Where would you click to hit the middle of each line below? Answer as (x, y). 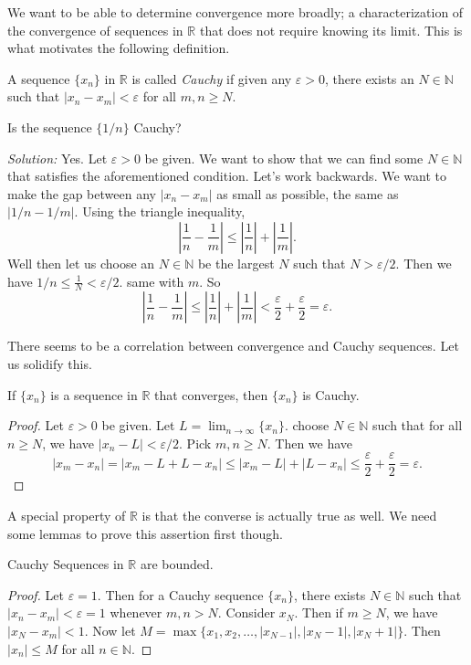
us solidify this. (50, 363)
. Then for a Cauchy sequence (180, 594)
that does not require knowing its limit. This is (331, 30)
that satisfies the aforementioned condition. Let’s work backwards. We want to (227, 176)
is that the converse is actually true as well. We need (289, 515)
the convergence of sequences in (95, 30)
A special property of (67, 515)
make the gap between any (82, 193)
